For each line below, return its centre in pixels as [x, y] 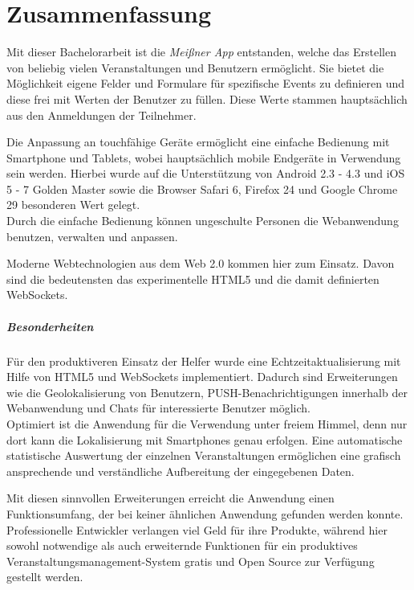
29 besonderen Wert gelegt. [73, 205]
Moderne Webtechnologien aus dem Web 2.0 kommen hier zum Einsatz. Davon [201, 263]
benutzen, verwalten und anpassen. [92, 236]
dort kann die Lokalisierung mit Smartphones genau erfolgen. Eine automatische [205, 439]
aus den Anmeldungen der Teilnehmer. [101, 115]
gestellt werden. [45, 577]
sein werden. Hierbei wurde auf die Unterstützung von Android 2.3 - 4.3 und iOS [206, 173]
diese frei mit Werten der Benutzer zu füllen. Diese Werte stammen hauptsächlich [207, 98]
